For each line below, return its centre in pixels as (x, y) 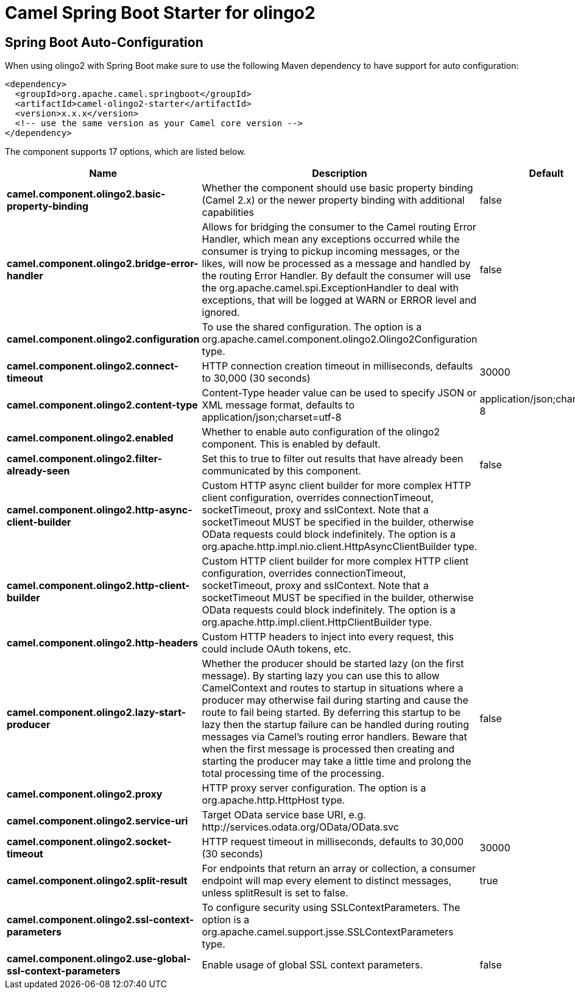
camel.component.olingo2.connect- (93, 366)
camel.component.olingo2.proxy (85, 794)
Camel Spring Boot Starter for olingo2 (160, 13)
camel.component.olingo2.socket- (89, 842)
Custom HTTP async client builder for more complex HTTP (337, 486)
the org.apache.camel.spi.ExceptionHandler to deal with (330, 288)
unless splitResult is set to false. (275, 893)
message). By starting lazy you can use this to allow (321, 676)
